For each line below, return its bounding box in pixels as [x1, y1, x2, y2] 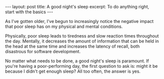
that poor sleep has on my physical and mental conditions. [5, 23, 123, 29]
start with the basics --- [5, 9, 53, 15]
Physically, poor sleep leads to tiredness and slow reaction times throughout [5, 33, 159, 39]
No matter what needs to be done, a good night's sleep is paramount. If [5, 58, 149, 64]
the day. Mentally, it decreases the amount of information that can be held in [5, 38, 159, 44]
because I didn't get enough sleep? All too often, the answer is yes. [5, 68, 141, 74]
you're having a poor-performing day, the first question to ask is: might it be [5, 63, 158, 69]
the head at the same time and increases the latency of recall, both [5, 43, 140, 49]
